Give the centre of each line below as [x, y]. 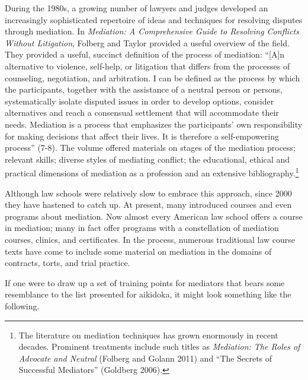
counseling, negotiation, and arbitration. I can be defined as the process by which [153, 77]
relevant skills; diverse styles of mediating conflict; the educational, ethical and [147, 159]
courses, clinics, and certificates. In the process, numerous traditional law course [150, 239]
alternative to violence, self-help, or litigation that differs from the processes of [147, 66]
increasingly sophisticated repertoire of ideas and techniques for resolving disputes [154, 19]
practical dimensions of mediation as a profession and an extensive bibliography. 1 [152, 172]
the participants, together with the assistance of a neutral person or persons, [144, 89]
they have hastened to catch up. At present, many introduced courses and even [148, 205]
